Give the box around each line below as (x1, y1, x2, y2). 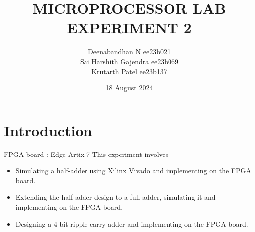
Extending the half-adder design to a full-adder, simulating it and (15, 192, 216, 202)
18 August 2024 (105, 82, 153, 93)
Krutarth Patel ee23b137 (91, 66, 167, 76)
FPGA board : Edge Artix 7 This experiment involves (4, 149, 169, 159)
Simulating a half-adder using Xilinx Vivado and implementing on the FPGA (15, 165, 251, 176)
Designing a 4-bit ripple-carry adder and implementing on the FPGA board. (15, 218, 248, 229)
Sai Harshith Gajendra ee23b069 (80, 56, 179, 66)
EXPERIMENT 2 (67, 17, 192, 38)
